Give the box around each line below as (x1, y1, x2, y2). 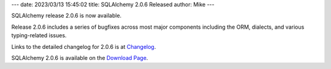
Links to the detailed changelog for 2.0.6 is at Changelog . (11, 43, 156, 50)
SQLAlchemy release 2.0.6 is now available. (11, 12, 122, 20)
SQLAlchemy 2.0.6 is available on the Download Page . (11, 54, 148, 61)
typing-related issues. (11, 32, 67, 39)
